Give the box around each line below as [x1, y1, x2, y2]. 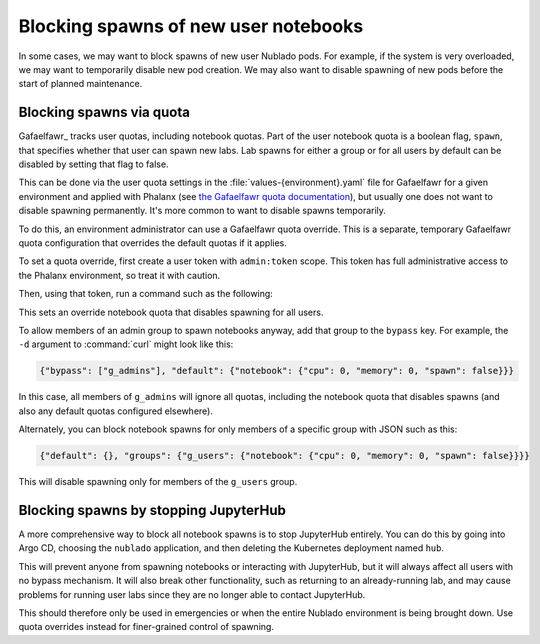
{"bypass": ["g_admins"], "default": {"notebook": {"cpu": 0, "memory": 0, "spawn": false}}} [39, 365, 515, 377]
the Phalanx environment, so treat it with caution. [18, 269, 221, 281]
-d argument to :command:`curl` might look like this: [18, 338, 234, 350]
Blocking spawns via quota [18, 104, 190, 121]
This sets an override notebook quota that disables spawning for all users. [18, 306, 324, 318]
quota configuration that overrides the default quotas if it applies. [18, 236, 287, 249]
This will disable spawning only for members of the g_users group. [18, 476, 298, 488]
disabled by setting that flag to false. [18, 158, 169, 170]
